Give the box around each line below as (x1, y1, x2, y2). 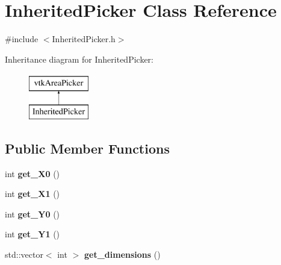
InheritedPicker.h (52, 33, 116, 45)
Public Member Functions (5, 139, 170, 157)
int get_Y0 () (5, 207, 60, 220)
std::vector (5, 248, 43, 261)
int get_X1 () (5, 187, 60, 200)
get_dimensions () (84, 248, 161, 261)
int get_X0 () (5, 167, 60, 179)
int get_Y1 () (5, 228, 60, 240)
